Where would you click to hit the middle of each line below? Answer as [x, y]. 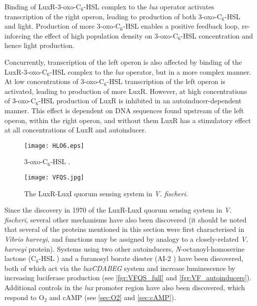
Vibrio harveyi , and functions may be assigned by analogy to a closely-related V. [127, 239]
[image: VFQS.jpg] [54, 177]
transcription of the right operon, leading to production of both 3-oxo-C [113, 16]
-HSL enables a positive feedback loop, [181, 26]
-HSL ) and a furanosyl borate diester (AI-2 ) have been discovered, [141, 258]
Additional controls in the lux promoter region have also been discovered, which [125, 287]
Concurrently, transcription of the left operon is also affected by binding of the [123, 62]
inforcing [18, 35]
